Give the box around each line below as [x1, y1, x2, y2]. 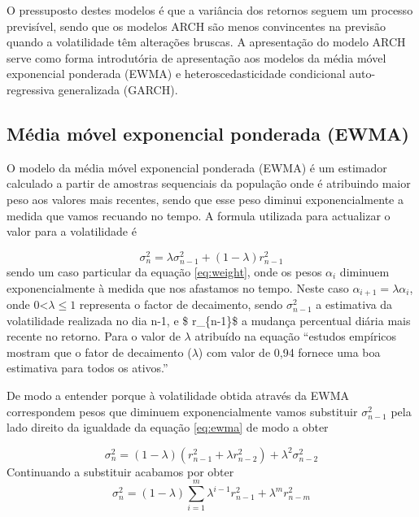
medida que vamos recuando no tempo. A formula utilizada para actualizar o [7, 206, 391, 224]
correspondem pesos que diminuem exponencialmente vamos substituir [7, 402, 358, 419]
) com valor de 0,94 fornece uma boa [198, 343, 381, 360]
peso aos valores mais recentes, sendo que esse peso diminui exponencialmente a [7, 190, 404, 207]
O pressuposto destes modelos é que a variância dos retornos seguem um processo [7, 2, 413, 18]
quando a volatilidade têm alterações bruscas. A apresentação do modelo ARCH [7, 33, 406, 50]
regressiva [7, 80, 55, 98]
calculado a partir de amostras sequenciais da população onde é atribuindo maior [7, 175, 411, 192]
